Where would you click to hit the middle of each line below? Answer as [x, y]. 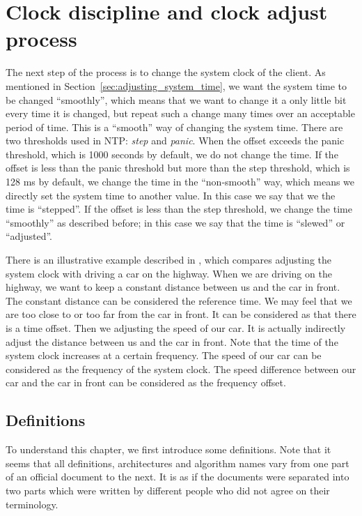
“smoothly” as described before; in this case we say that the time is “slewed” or [175, 222]
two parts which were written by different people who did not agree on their [168, 490]
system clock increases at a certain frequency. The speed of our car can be [164, 355]
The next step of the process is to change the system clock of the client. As [166, 72]
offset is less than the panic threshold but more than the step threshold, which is [178, 168]
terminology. [32, 504]
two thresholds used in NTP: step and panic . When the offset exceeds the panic [175, 141]
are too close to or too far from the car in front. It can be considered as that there [181, 314]
